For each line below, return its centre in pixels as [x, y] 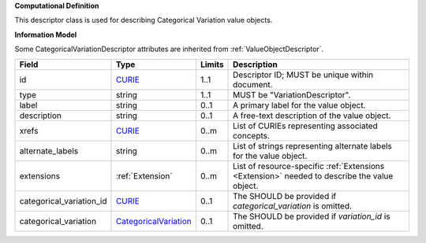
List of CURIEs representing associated [305, 126]
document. [253, 84]
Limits [212, 64]
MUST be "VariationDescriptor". [292, 94]
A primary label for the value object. [299, 105]
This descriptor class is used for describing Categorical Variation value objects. [144, 20]
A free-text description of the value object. [312, 116]
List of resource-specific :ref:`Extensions [309, 166]
